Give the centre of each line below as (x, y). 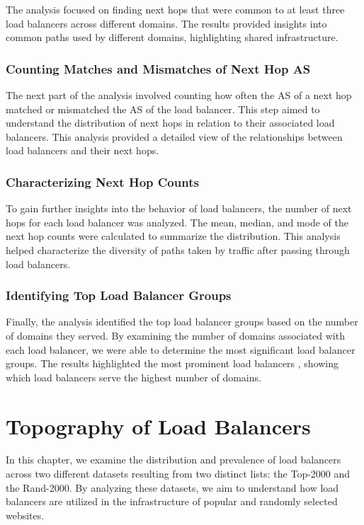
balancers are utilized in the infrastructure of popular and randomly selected (172, 501)
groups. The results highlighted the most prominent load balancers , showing (172, 363)
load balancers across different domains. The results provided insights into (166, 23)
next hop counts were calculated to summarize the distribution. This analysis (173, 236)
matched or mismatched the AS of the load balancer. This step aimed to (163, 109)
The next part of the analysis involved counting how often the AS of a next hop (179, 95)
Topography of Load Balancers (158, 426)
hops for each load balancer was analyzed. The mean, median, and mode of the (177, 222)
